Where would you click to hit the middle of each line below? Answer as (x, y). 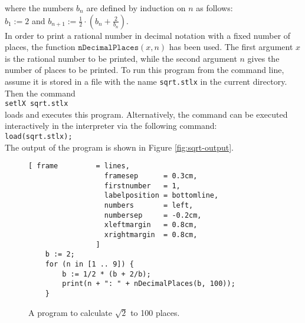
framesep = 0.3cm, (151, 176)
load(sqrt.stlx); (39, 137)
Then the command (40, 93)
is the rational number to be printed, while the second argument (121, 58)
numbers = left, (149, 205)
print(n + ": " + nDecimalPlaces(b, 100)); (149, 284)
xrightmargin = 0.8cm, (151, 234)
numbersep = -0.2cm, (153, 215)
